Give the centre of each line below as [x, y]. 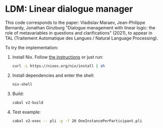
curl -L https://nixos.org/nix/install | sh [58, 66]
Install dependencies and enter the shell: [53, 75]
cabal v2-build [28, 103]
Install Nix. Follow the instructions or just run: [58, 57]
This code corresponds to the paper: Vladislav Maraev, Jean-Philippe [75, 22]
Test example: [26, 112]
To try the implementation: [32, 47]
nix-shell [22, 84]
